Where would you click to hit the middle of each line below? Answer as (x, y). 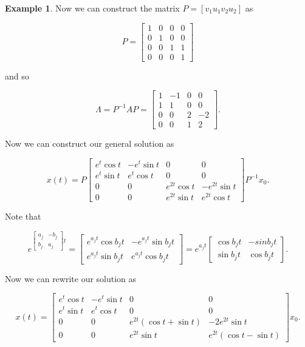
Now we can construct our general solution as (90, 143)
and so (17, 76)
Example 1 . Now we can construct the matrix (92, 8)
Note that (23, 216)
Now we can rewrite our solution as (71, 278)
